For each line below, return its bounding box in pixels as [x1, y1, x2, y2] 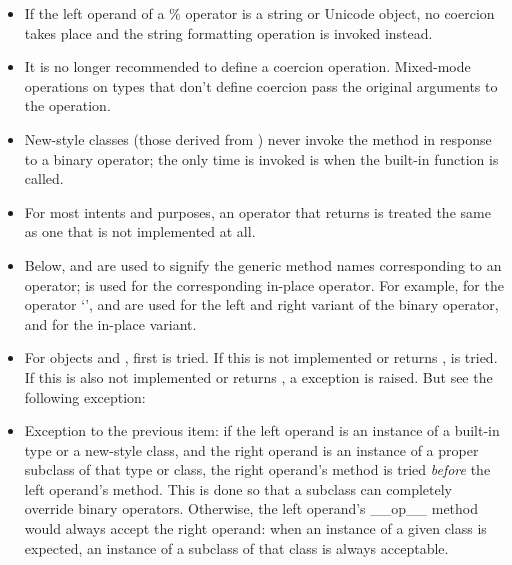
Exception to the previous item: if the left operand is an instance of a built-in [24, 420, 500, 441]
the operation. [24, 95, 111, 116]
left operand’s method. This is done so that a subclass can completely [24, 478, 452, 499]
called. [24, 168, 64, 189]
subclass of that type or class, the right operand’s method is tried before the [24, 459, 491, 480]
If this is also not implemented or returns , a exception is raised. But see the [24, 366, 493, 387]
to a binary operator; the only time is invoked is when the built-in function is [24, 148, 499, 169]
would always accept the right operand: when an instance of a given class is [24, 518, 487, 539]
